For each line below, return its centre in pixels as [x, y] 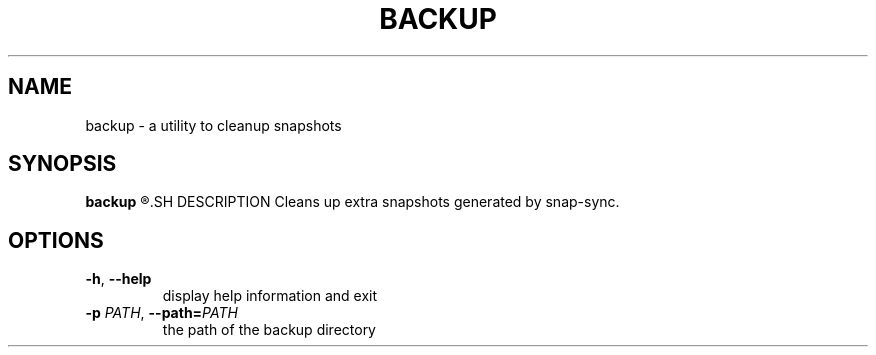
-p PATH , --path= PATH [161, 313]
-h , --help [118, 279]
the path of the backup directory [269, 330]
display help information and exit [270, 296]
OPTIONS [56, 240]
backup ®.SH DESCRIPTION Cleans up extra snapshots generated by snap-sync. [352, 202]
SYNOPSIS [62, 164]
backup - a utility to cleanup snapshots [213, 125]
